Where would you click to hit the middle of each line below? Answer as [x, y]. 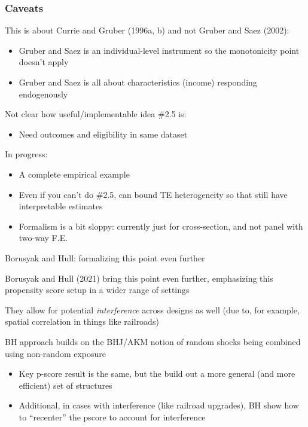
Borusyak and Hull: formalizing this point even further [105, 257]
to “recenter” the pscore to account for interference [112, 417]
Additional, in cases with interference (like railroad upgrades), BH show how [159, 405]
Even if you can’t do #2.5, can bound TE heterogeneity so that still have [153, 194]
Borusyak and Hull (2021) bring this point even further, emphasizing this [139, 278]
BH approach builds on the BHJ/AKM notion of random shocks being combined [153, 341]
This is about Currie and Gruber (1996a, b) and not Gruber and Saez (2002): [147, 30]
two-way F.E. [43, 238]
